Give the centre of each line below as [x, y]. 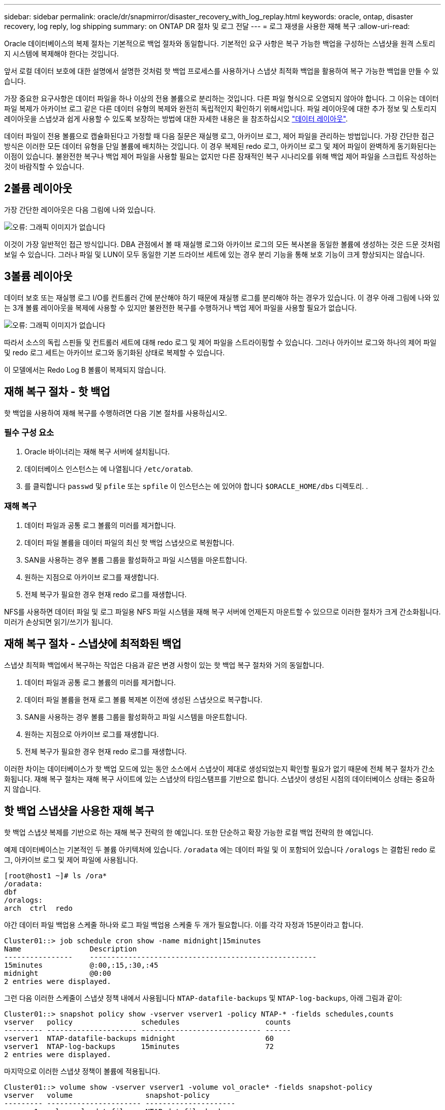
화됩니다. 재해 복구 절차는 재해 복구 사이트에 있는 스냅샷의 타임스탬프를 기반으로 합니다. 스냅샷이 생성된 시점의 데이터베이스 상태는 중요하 [219, 779]
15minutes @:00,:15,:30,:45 [81, 965]
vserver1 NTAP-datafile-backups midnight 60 [139, 1038]
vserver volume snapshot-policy [107, 1095]
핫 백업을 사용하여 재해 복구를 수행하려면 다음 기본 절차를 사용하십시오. [116, 413]
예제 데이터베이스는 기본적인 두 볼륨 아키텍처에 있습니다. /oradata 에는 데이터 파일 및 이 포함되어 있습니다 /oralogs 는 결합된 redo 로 [220, 849]
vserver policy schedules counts [148, 1022]
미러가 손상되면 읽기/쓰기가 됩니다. [59, 622]
